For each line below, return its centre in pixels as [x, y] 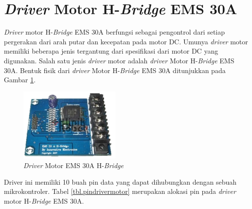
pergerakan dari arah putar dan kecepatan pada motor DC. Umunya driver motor [126, 41]
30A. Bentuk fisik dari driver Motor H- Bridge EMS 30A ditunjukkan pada [115, 70]
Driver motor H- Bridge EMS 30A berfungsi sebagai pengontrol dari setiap [115, 32]
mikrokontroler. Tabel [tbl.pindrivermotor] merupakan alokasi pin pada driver [120, 191]
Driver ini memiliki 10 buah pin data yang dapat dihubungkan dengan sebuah [120, 181]
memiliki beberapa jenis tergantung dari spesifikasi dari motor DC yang [111, 51]
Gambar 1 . [20, 80]
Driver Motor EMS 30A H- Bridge [73, 165]
